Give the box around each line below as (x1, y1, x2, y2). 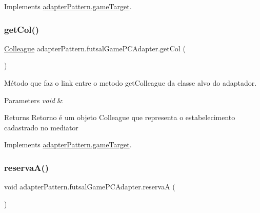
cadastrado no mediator (4, 122, 78, 132)
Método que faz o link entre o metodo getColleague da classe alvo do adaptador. (4, 78, 257, 88)
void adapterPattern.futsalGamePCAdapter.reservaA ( (4, 181, 175, 192)
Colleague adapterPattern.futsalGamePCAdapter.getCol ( (4, 43, 186, 53)
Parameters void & (4, 94, 63, 105)
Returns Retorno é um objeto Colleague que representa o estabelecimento (4, 112, 235, 123)
